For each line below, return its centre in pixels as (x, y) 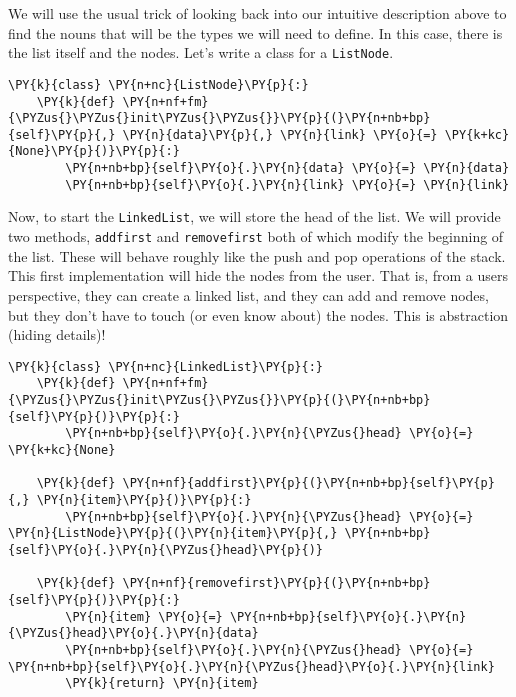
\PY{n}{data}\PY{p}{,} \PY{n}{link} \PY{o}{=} (280, 134)
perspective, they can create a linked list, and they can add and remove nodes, (248, 294)
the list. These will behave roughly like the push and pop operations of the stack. (257, 255)
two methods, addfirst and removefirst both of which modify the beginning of (256, 236)
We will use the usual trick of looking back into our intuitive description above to (257, 13)
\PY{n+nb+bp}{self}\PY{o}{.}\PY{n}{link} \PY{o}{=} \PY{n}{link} (287, 184)
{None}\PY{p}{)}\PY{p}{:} (94, 151)
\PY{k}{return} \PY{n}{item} (162, 683)
